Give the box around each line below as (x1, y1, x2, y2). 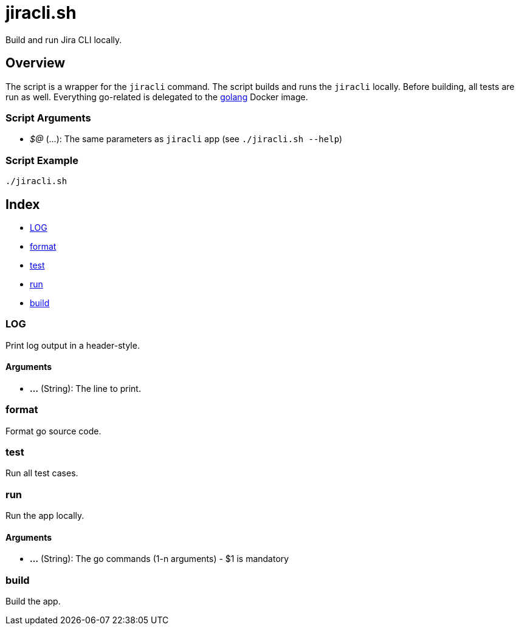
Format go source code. (5, 425, 101, 436)
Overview (5, 55, 66, 71)
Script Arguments (5, 111, 91, 124)
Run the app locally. (5, 510, 84, 521)
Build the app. (5, 596, 61, 607)
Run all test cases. (5, 468, 78, 479)
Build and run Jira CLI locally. (5, 34, 122, 45)
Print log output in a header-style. (5, 340, 140, 351)
